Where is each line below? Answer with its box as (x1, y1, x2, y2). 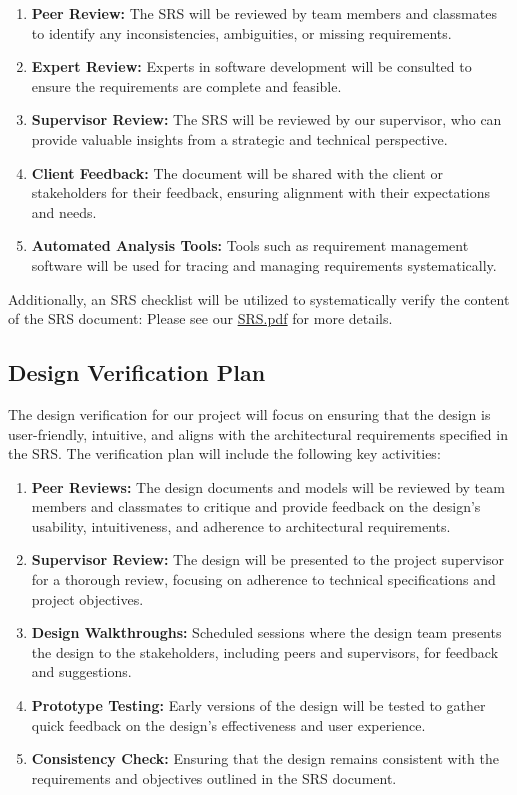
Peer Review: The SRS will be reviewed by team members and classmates (31, 3, 497, 23)
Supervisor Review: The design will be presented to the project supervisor (31, 549, 505, 570)
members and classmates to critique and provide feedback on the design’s (31, 496, 481, 517)
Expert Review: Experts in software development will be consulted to (31, 56, 472, 77)
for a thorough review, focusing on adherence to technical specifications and (31, 569, 496, 590)
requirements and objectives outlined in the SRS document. (31, 767, 397, 788)
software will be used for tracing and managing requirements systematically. (31, 254, 497, 275)
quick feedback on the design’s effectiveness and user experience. (31, 714, 426, 735)
